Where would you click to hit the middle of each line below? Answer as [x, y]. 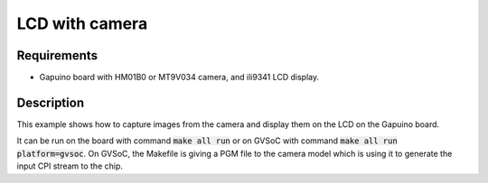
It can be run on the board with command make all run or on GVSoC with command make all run [207, 141]
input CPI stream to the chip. [70, 166]
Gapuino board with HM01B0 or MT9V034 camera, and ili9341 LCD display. [179, 78]
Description [51, 102]
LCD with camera [82, 23]
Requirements [57, 55]
